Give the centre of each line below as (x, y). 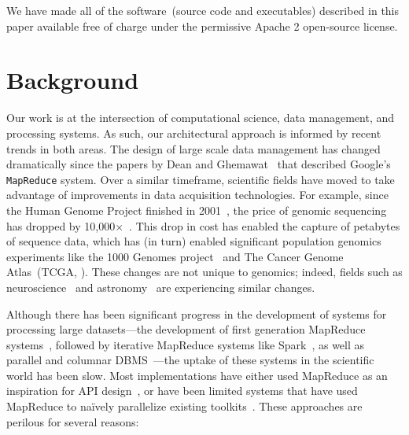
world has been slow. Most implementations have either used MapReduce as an (197, 375)
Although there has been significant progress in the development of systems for (197, 313)
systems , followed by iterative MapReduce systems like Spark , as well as (186, 344)
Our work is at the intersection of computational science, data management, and (201, 118)
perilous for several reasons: (73, 421)
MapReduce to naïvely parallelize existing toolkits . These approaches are (184, 406)
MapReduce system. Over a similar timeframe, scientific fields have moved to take (201, 179)
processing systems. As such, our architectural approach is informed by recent (194, 133)
